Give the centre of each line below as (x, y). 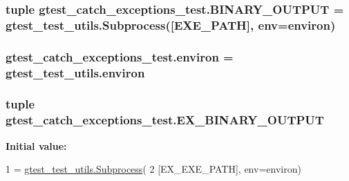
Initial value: (36, 145)
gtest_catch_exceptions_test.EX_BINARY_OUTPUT (165, 120)
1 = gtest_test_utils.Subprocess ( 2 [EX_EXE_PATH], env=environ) (153, 169)
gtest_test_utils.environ (75, 72)
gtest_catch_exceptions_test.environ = (120, 56)
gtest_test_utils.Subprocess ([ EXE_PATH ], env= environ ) (171, 25)
